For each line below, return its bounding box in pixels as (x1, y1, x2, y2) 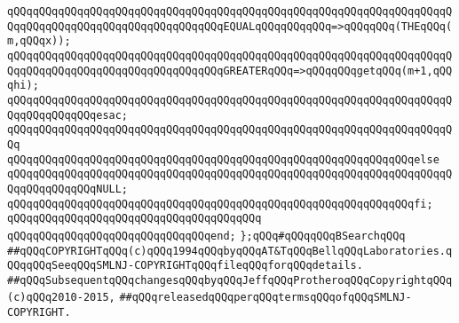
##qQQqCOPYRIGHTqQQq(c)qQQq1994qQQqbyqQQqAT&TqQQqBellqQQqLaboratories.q (7, 244, 453, 257)
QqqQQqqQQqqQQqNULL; (7, 182, 129, 195)
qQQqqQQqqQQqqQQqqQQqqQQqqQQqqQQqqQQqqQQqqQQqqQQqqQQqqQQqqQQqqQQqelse (7, 153, 439, 166)
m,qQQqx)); (7, 35, 71, 48)
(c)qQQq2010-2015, (7, 291, 115, 304)
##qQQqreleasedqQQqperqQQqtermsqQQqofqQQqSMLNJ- (119, 291, 412, 304)
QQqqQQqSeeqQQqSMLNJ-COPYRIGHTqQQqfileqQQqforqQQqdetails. (7, 259, 363, 272)
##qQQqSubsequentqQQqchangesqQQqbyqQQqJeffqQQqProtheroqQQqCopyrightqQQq (7, 273, 453, 287)
